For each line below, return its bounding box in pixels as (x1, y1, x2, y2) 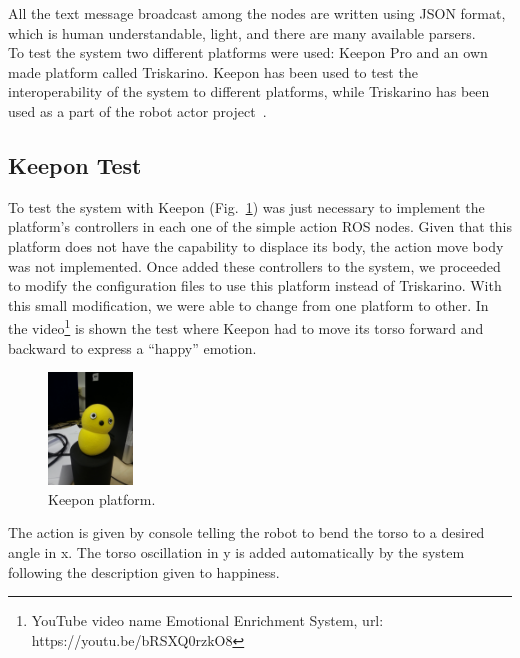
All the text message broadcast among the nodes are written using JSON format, (8, 3, 506, 23)
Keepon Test (8, 149, 142, 180)
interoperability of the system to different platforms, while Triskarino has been (8, 81, 490, 102)
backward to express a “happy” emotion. (8, 337, 257, 358)
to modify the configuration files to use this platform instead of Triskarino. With (8, 275, 502, 296)
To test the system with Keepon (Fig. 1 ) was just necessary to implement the (8, 196, 485, 217)
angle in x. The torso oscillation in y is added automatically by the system (8, 542, 465, 563)
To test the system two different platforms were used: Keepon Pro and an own (8, 42, 488, 63)
